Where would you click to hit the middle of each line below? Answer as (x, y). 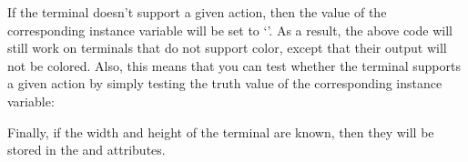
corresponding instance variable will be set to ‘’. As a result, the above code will (230, 30)
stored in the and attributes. (86, 150)
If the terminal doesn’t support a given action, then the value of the (197, 12)
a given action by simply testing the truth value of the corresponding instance (225, 83)
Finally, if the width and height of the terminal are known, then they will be (221, 132)
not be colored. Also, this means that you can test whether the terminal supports (234, 65)
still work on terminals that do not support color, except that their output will (227, 48)
